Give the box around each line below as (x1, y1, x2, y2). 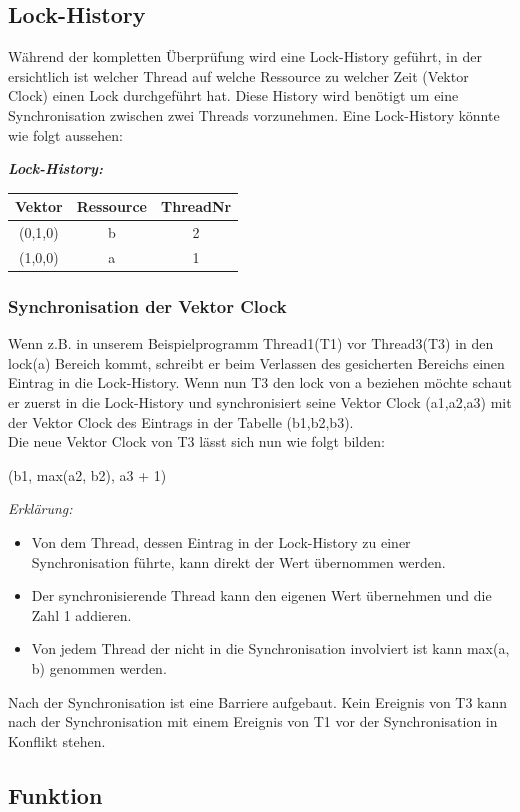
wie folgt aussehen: (8, 124, 123, 145)
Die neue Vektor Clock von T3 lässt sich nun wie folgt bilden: (8, 431, 385, 452)
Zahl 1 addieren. (31, 604, 132, 625)
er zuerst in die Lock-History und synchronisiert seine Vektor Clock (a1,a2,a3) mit (8, 392, 512, 413)
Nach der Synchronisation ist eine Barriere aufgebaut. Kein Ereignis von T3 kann (8, 691, 508, 712)
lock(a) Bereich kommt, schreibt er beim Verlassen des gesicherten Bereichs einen (8, 352, 505, 373)
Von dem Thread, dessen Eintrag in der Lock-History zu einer (31, 532, 411, 553)
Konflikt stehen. (8, 730, 106, 751)
